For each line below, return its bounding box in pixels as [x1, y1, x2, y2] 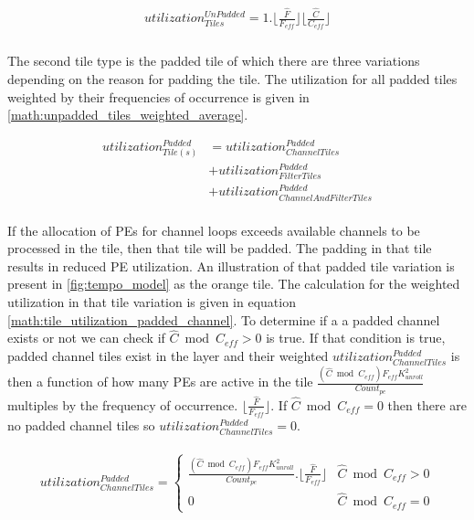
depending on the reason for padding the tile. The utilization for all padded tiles [7, 69, 458, 88]
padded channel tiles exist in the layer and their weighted [7, 346, 329, 366]
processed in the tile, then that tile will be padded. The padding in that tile [7, 239, 432, 258]
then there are [387, 395, 467, 414]
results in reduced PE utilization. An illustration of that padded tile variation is [7, 256, 455, 275]
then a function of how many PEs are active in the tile [7, 372, 313, 391]
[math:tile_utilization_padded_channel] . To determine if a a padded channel [7, 310, 440, 329]
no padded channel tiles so [7, 416, 155, 435]
